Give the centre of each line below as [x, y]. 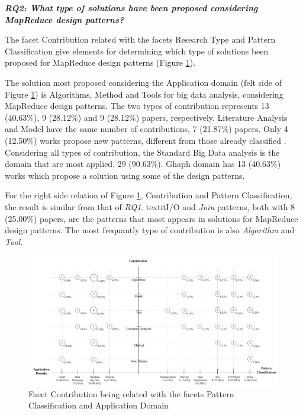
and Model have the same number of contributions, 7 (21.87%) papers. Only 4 [146, 129]
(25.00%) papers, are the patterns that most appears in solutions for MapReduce [151, 218]
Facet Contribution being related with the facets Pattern [131, 393]
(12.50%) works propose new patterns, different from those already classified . [146, 140]
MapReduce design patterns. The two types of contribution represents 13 [137, 106]
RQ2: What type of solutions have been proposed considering [131, 8]
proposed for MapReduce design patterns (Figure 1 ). [100, 62]
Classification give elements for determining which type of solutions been [137, 51]
